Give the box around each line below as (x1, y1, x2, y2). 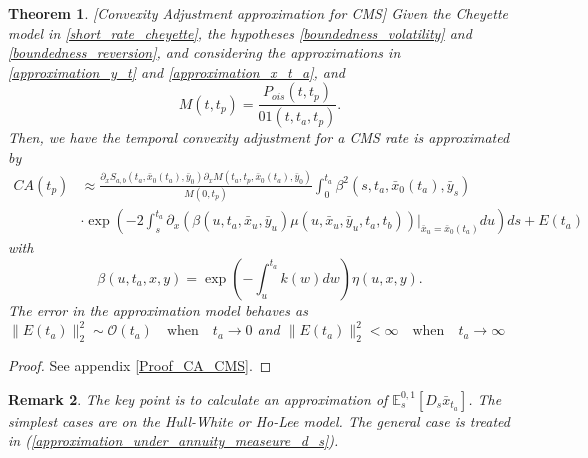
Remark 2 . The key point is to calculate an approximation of (8, 388, 388, 409)
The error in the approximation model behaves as (8, 299, 308, 320)
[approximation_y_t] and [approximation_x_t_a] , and (8, 61, 346, 82)
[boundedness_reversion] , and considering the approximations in (8, 42, 401, 63)
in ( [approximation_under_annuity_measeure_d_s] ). (8, 430, 339, 451)
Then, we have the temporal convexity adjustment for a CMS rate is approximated (8, 127, 510, 148)
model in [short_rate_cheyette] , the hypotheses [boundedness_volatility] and (8, 22, 472, 43)
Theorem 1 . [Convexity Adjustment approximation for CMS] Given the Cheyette (8, 3, 508, 23)
